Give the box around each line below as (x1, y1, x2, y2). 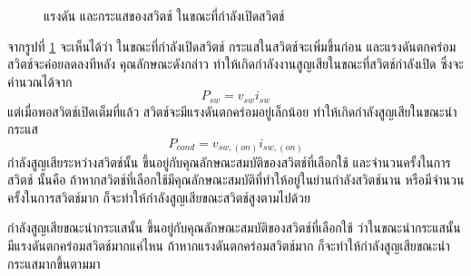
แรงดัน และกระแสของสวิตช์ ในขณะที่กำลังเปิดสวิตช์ (44, 6, 285, 24)
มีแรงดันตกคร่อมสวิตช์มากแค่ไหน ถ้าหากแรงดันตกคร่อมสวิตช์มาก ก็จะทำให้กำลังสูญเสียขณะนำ (7, 235, 450, 254)
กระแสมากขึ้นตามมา (7, 253, 101, 272)
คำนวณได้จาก (7, 71, 73, 90)
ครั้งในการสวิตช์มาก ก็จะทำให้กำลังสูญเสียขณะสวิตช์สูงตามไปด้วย (7, 187, 310, 206)
